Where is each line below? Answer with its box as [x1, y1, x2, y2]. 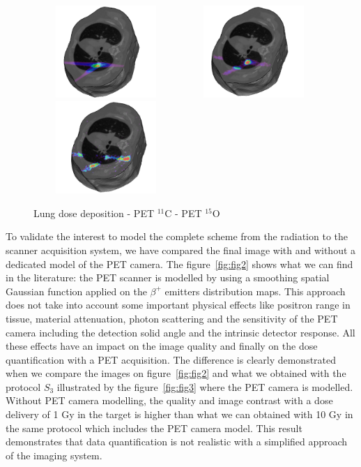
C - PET [164, 205, 202, 220]
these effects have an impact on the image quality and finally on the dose [6, 339, 318, 353]
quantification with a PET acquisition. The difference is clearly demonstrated [6, 352, 337, 366]
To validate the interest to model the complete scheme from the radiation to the [6, 229, 348, 244]
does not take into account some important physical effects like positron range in [6, 297, 351, 312]
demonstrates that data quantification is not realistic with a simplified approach [6, 434, 348, 449]
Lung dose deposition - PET [33, 205, 155, 220]
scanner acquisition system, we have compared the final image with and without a [6, 242, 356, 257]
